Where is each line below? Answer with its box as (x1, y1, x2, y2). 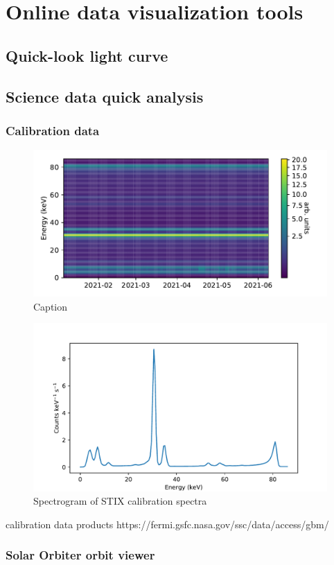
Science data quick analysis (6, 85, 204, 107)
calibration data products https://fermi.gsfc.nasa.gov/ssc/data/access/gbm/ (6, 516, 329, 531)
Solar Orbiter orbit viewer (6, 546, 155, 564)
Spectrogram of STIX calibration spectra (33, 494, 207, 508)
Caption (33, 299, 68, 313)
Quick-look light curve (6, 44, 168, 66)
